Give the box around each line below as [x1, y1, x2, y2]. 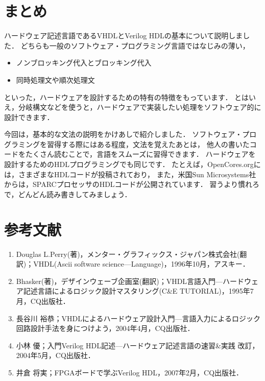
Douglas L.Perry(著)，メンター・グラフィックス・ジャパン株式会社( [16, 248, 240, 259]
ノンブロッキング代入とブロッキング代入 [16, 57, 152, 68]
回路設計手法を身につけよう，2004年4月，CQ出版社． [16, 323, 195, 334]
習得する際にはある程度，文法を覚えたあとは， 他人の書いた [46, 138, 250, 149]
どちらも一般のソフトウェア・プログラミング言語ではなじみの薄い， [20, 40, 250, 51]
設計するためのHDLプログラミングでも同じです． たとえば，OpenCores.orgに [4, 159, 261, 170]
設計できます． [4, 111, 54, 122]
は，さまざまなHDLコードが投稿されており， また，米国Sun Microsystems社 [4, 169, 256, 179]
